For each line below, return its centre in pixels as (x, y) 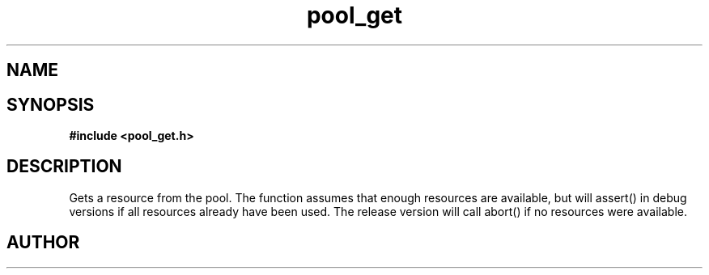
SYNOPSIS (51, 104)
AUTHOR (43, 243)
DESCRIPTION (64, 167)
